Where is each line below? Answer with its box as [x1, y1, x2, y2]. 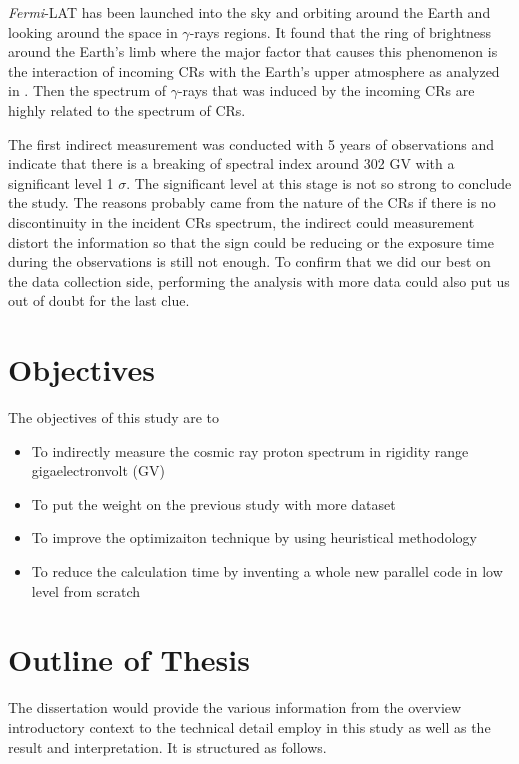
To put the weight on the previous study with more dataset [31, 493, 396, 514]
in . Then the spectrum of [8, 80, 167, 101]
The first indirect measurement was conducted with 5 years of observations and [8, 133, 494, 154]
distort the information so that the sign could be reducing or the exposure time [8, 231, 494, 252]
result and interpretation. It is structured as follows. [8, 736, 327, 757]
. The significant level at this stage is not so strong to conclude [126, 172, 512, 193]
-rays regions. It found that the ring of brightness [189, 21, 492, 42]
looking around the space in [8, 21, 178, 42]
